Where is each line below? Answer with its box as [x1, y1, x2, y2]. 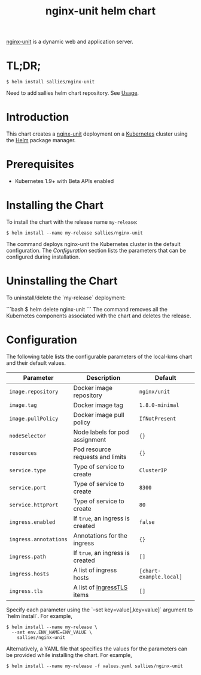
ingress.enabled [9, 518, 56, 526]
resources [9, 449, 37, 457]
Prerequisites [6, 158, 75, 172]
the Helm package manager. [6, 137, 76, 144]
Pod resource [73, 445, 112, 454]
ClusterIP [139, 467, 167, 473]
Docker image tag [73, 401, 124, 409]
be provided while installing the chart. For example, [6, 651, 133, 658]
